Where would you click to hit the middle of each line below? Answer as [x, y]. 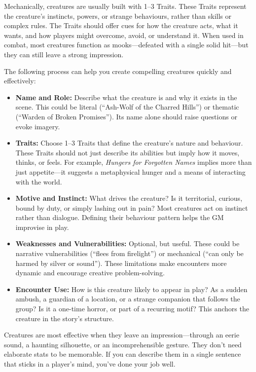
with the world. [39, 181]
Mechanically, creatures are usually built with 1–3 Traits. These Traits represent [125, 6]
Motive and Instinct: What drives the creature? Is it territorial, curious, [129, 198]
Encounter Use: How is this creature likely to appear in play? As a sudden [131, 289]
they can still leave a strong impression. [64, 54]
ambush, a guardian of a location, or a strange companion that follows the [128, 299]
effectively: [20, 81]
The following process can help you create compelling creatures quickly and [118, 71]
